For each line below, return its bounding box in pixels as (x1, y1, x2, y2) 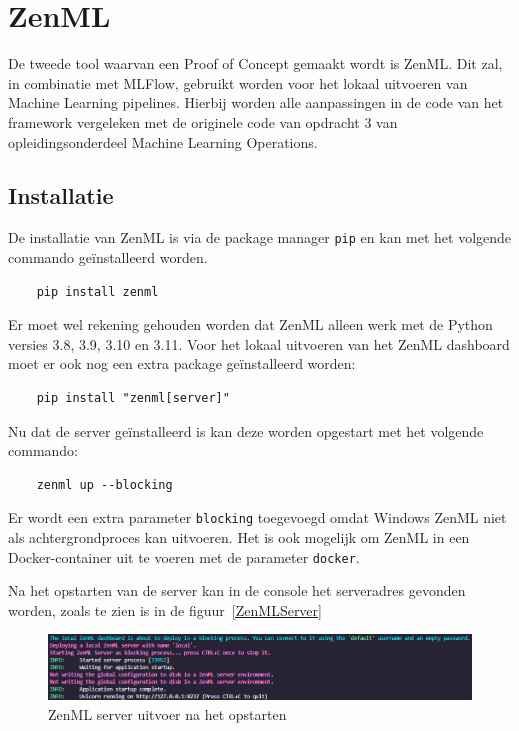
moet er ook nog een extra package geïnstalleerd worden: (8, 353, 356, 374)
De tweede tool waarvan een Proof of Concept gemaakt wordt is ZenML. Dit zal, (8, 53, 503, 74)
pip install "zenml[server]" (36, 390, 230, 405)
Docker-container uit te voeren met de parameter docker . (8, 546, 360, 567)
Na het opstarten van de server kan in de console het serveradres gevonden (8, 580, 466, 601)
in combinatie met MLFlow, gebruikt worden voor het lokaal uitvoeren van (8, 72, 468, 93)
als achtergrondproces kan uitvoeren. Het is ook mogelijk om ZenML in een (8, 526, 470, 547)
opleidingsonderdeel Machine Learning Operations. (8, 131, 318, 152)
